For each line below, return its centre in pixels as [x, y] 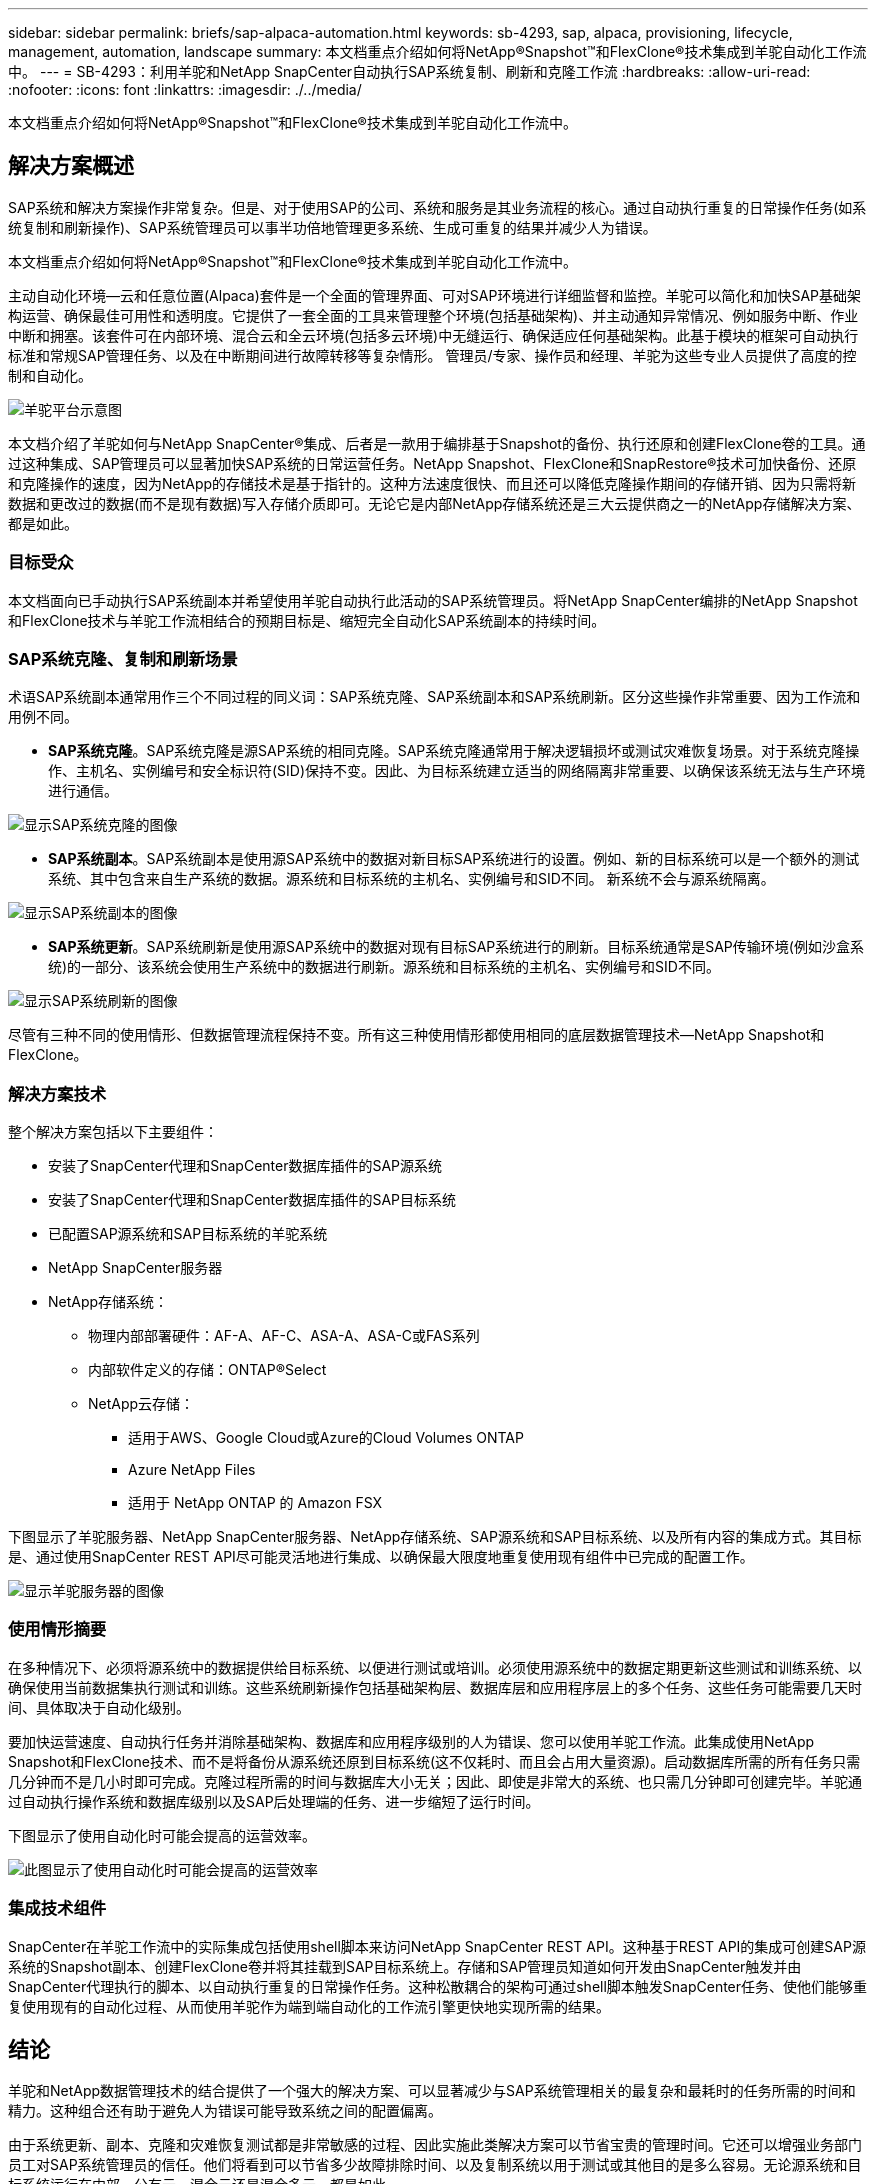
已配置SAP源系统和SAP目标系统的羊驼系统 [188, 1234]
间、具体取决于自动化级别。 [99, 1707]
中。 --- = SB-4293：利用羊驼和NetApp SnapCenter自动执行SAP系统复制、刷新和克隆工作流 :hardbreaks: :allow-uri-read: [409, 71]
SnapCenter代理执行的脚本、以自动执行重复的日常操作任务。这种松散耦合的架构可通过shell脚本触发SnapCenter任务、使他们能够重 [438, 1986]
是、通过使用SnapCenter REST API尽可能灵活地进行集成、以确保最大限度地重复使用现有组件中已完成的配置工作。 [381, 1557]
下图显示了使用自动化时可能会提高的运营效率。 [162, 1835]
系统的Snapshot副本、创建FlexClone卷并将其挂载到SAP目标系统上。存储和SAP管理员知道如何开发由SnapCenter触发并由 [405, 1966]
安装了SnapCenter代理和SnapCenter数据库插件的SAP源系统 [245, 1166]
